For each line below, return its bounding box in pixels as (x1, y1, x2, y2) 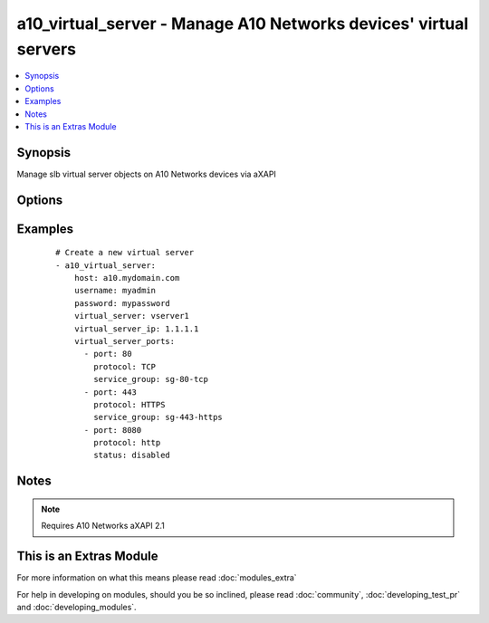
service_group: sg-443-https (93, 412, 224, 423)
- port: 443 (83, 387, 138, 398)
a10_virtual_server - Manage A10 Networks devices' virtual (16, 14, 469, 34)
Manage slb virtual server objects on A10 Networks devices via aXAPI (16, 168, 276, 179)
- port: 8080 (83, 425, 142, 435)
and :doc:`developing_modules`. (16, 601, 137, 612)
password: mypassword (73, 298, 171, 308)
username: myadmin (73, 285, 157, 296)
